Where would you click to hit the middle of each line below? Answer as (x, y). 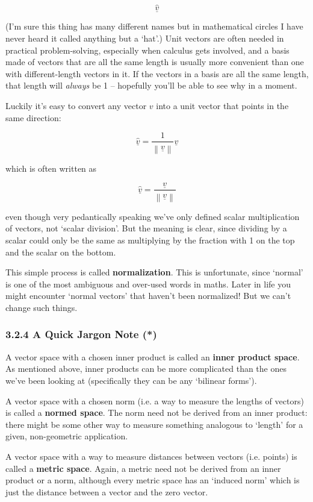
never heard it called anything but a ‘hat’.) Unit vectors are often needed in (145, 38)
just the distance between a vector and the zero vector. (107, 491)
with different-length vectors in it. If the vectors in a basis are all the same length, (157, 73)
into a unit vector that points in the (222, 105)
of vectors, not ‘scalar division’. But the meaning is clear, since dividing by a (146, 228)
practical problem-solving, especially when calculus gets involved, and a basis (147, 50)
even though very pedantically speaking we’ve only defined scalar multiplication (153, 216)
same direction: (33, 117)
